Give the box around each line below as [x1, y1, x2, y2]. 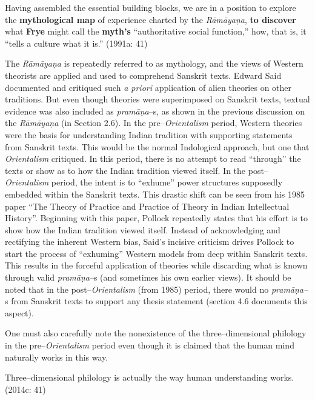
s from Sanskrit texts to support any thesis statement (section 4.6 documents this [5, 295, 308, 307]
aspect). [5, 306, 34, 319]
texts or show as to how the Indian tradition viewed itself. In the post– [5, 164, 268, 176]
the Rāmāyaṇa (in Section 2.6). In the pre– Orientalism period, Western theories [5, 116, 302, 129]
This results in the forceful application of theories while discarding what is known [5, 259, 308, 272]
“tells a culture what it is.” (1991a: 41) [5, 36, 148, 49]
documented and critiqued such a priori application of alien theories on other [5, 81, 292, 93]
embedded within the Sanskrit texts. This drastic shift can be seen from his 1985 [5, 187, 305, 200]
